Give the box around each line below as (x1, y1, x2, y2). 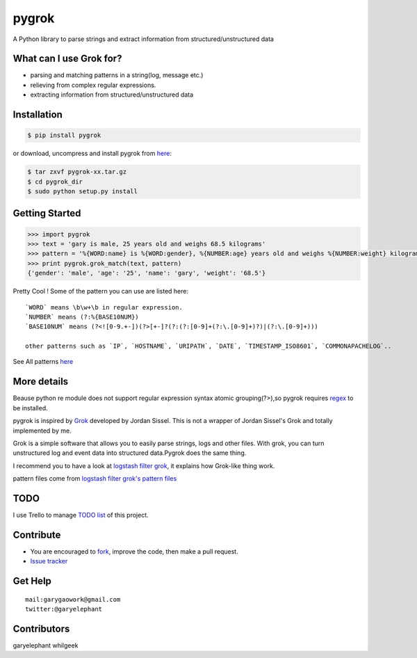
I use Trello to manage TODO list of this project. (13, 511, 149, 520)
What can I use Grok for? (13, 53, 122, 65)
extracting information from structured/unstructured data (30, 90, 194, 99)
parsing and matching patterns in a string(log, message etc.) (30, 71, 204, 79)
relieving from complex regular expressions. (30, 81, 156, 89)
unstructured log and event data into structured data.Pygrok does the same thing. (13, 449, 247, 457)
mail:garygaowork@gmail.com (25, 595, 121, 603)
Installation (13, 109, 63, 121)
